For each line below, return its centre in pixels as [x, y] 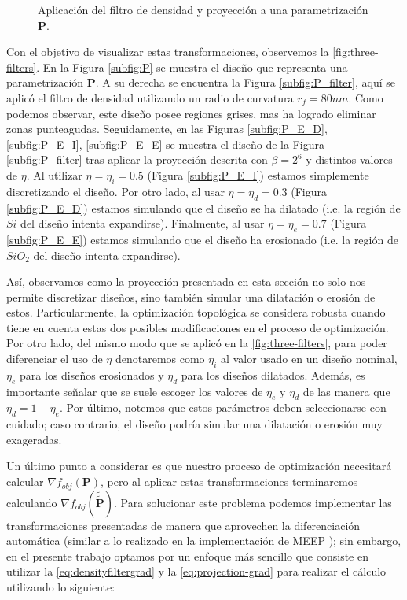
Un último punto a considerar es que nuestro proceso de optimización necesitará [199, 466]
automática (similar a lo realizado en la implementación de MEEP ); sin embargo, [204, 541]
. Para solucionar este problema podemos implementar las [253, 502]
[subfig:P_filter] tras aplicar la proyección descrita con [137, 159]
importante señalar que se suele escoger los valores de [135, 391]
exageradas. [34, 439]
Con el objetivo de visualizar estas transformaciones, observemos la [168, 52]
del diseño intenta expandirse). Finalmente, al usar [143, 223]
